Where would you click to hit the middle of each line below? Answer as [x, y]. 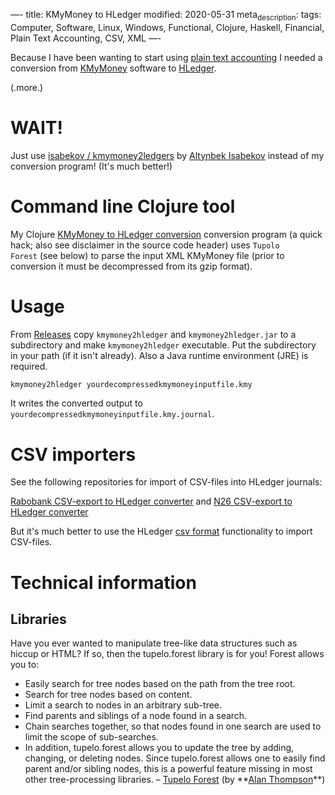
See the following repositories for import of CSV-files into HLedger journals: [166, 482]
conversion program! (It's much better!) [91, 166]
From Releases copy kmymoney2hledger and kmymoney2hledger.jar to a [153, 334]
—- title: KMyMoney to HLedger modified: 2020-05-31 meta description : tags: [166, 16]
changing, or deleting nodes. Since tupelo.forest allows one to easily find [175, 758]
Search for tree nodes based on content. [108, 695]
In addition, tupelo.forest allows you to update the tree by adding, [159, 748]
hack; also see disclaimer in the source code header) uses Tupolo [145, 245]
